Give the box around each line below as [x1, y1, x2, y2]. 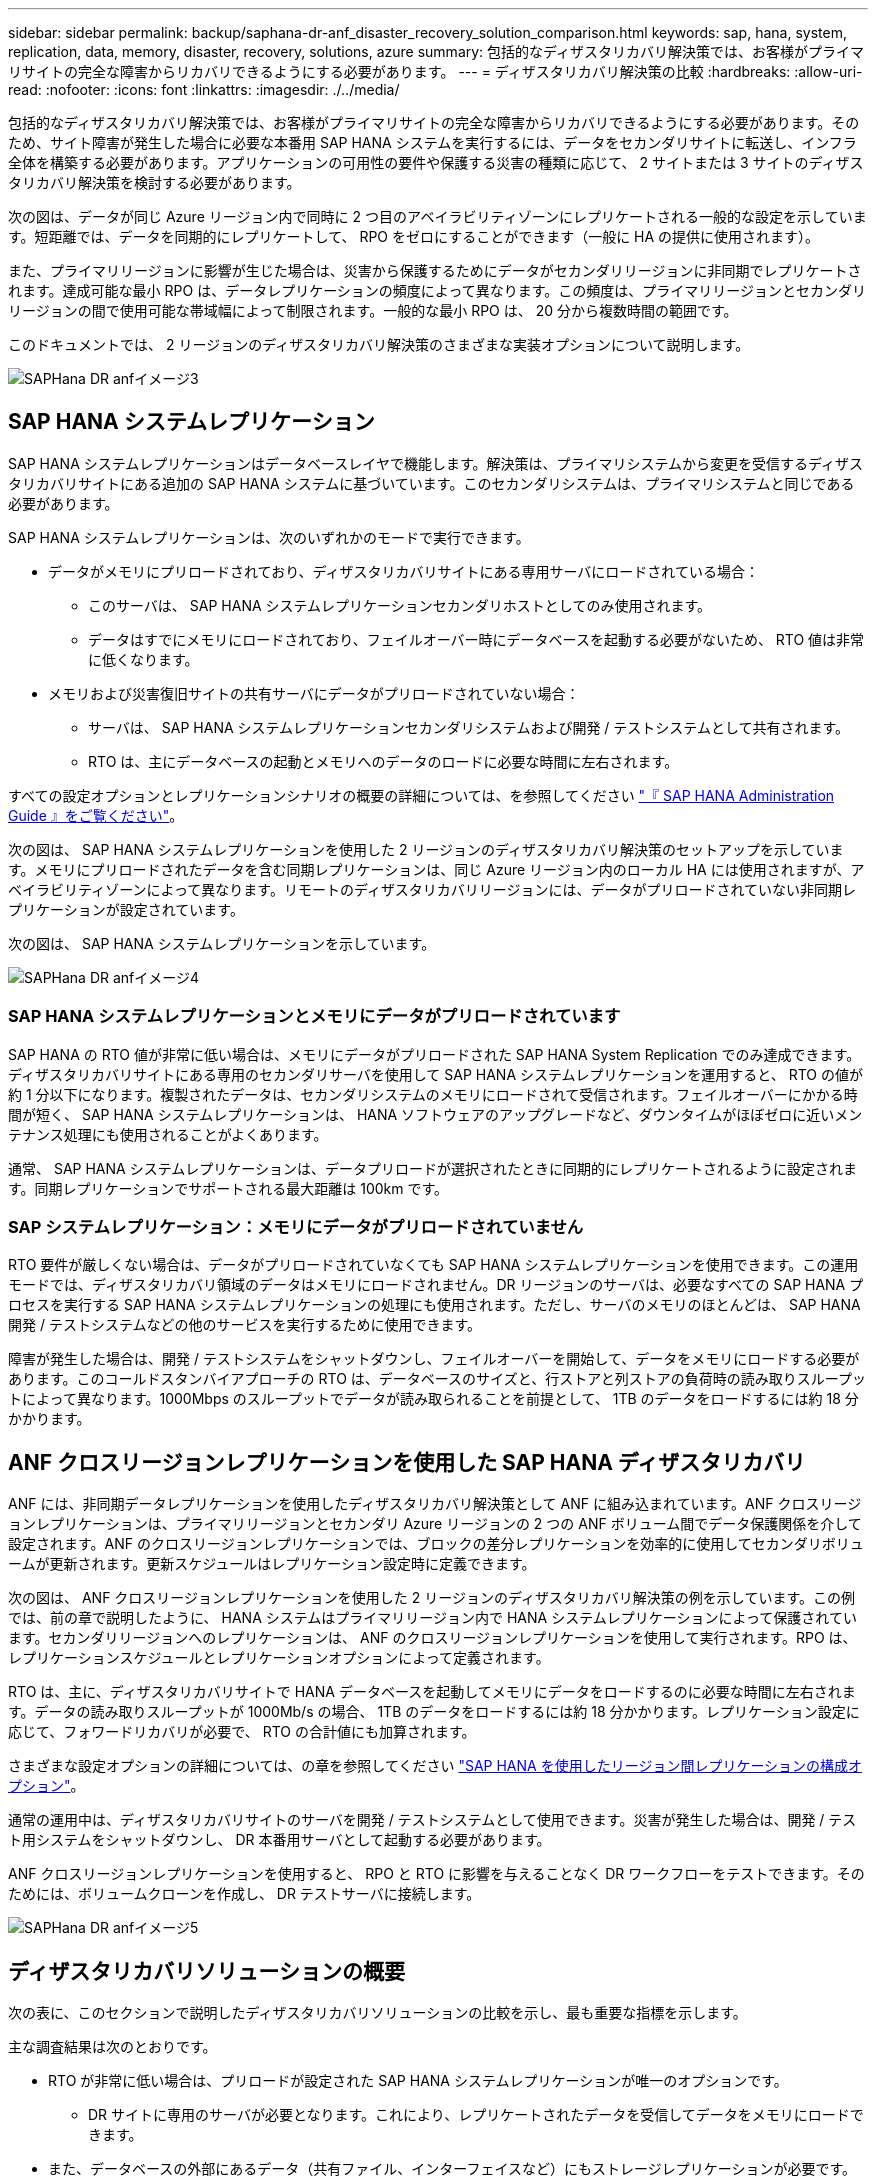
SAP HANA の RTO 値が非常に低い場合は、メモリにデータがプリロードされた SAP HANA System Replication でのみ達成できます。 [8, 1045, 861, 1063]
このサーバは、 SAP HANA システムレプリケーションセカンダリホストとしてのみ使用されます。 [88, 596, 712, 614]
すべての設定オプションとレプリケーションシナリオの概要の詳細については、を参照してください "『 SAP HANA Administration [8, 786, 835, 804]
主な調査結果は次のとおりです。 [8, 2038, 217, 2056]
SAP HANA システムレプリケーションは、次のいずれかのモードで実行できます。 [8, 528, 530, 546]
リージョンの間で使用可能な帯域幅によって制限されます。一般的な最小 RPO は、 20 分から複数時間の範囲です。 [8, 302, 738, 319]
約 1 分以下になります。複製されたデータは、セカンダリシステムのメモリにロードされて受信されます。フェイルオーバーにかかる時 [8, 1085, 858, 1103]
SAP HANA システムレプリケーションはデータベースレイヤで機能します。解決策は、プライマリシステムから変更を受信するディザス [8, 454, 863, 472]
